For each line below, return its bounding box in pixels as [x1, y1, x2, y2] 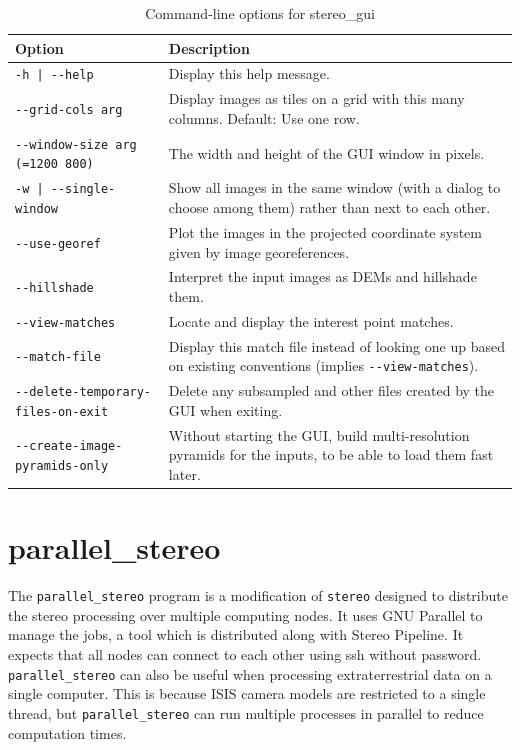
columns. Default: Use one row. [168, 107, 360, 128]
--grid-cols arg [15, 103, 123, 118]
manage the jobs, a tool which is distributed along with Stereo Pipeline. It [8, 624, 464, 645]
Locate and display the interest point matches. [168, 310, 454, 331]
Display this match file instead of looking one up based [168, 335, 505, 356]
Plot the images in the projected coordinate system [168, 221, 482, 242]
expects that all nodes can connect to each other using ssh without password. [8, 644, 482, 664]
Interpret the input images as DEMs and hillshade [168, 266, 477, 287]
